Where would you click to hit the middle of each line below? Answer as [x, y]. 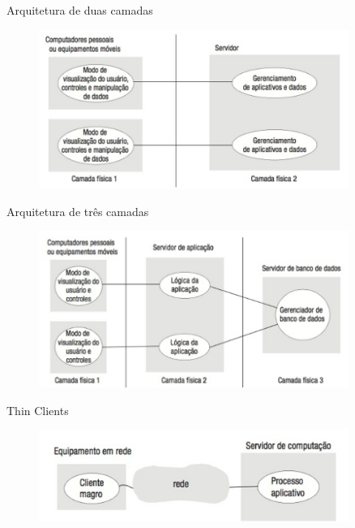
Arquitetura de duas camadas [80, 10]
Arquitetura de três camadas [78, 211]
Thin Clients [38, 410]
